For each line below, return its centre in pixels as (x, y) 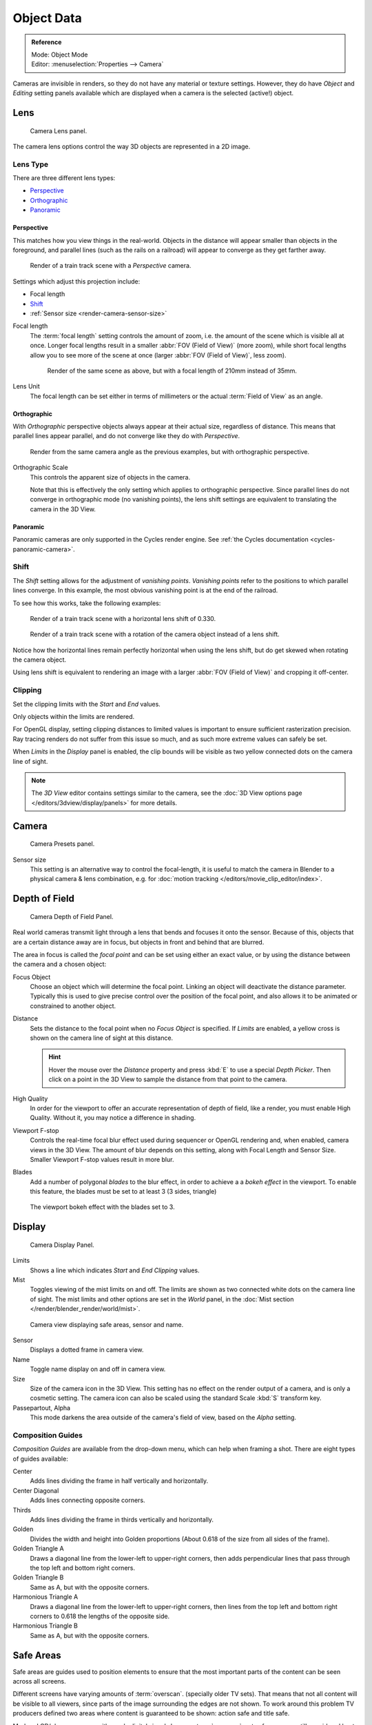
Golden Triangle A (39, 1548)
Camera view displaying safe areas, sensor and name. (107, 1324)
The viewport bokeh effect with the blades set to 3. (102, 1207)
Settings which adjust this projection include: (76, 281)
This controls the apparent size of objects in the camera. (110, 477)
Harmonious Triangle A (45, 1597)
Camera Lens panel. (59, 130)
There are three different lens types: (64, 178)
